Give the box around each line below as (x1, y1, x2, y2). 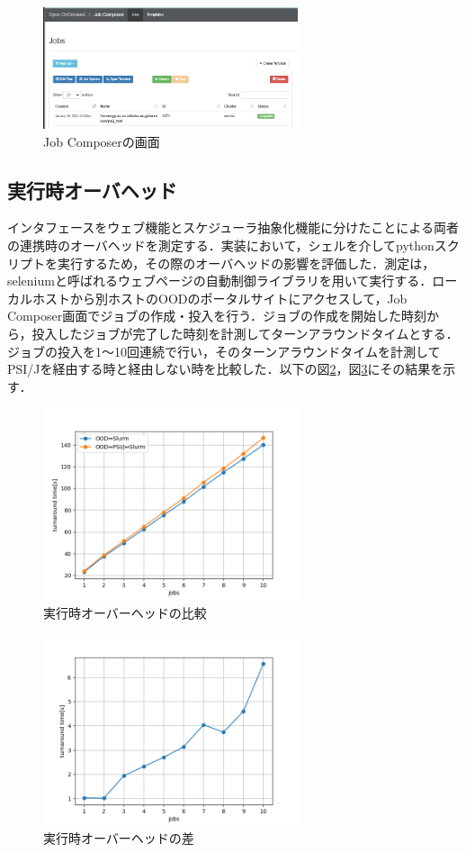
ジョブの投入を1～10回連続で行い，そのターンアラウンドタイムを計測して (7, 341, 441, 360)
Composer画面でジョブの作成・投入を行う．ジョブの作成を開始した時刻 (7, 306, 427, 325)
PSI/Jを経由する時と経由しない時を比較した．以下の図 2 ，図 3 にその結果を (7, 359, 444, 378)
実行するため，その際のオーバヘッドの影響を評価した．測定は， (57, 253, 435, 272)
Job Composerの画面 (43, 132, 160, 150)
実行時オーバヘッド (7, 176, 177, 204)
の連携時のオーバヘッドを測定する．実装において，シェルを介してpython (7, 236, 435, 255)
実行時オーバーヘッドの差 (43, 829, 194, 848)
